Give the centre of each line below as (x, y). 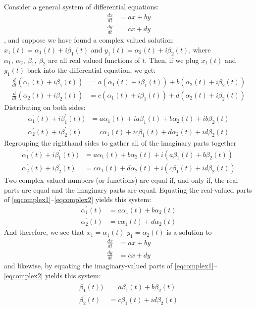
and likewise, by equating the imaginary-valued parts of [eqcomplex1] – (111, 266)
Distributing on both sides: (45, 107)
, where (200, 49)
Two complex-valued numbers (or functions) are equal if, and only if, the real (121, 180)
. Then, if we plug (172, 60)
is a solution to (189, 232)
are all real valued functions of (94, 60)
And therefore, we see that (44, 232)
